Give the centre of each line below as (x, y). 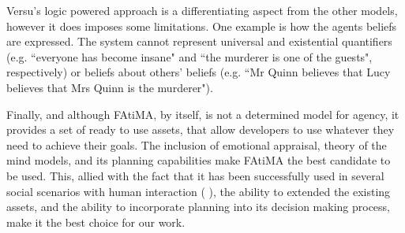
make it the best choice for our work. (96, 222)
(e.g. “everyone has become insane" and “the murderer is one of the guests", (189, 56)
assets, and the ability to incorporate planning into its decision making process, (199, 207)
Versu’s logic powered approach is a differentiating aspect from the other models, (202, 10)
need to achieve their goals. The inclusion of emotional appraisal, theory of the (197, 144)
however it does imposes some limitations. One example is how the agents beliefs (202, 26)
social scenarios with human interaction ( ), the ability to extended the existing (199, 191)
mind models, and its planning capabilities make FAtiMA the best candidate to (199, 160)
